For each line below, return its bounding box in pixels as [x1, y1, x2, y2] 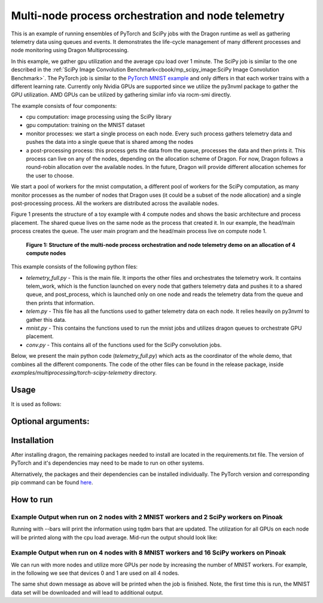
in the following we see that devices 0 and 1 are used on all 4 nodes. [11, 569, 179, 577]
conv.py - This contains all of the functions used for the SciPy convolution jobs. [26, 341, 222, 348]
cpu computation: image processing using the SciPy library [26, 113, 172, 120]
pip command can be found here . [11, 479, 93, 486]
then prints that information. [26, 299, 95, 306]
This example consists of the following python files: [11, 263, 138, 270]
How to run [11, 495, 53, 505]
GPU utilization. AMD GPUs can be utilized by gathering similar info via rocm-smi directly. [11, 91, 231, 98]
